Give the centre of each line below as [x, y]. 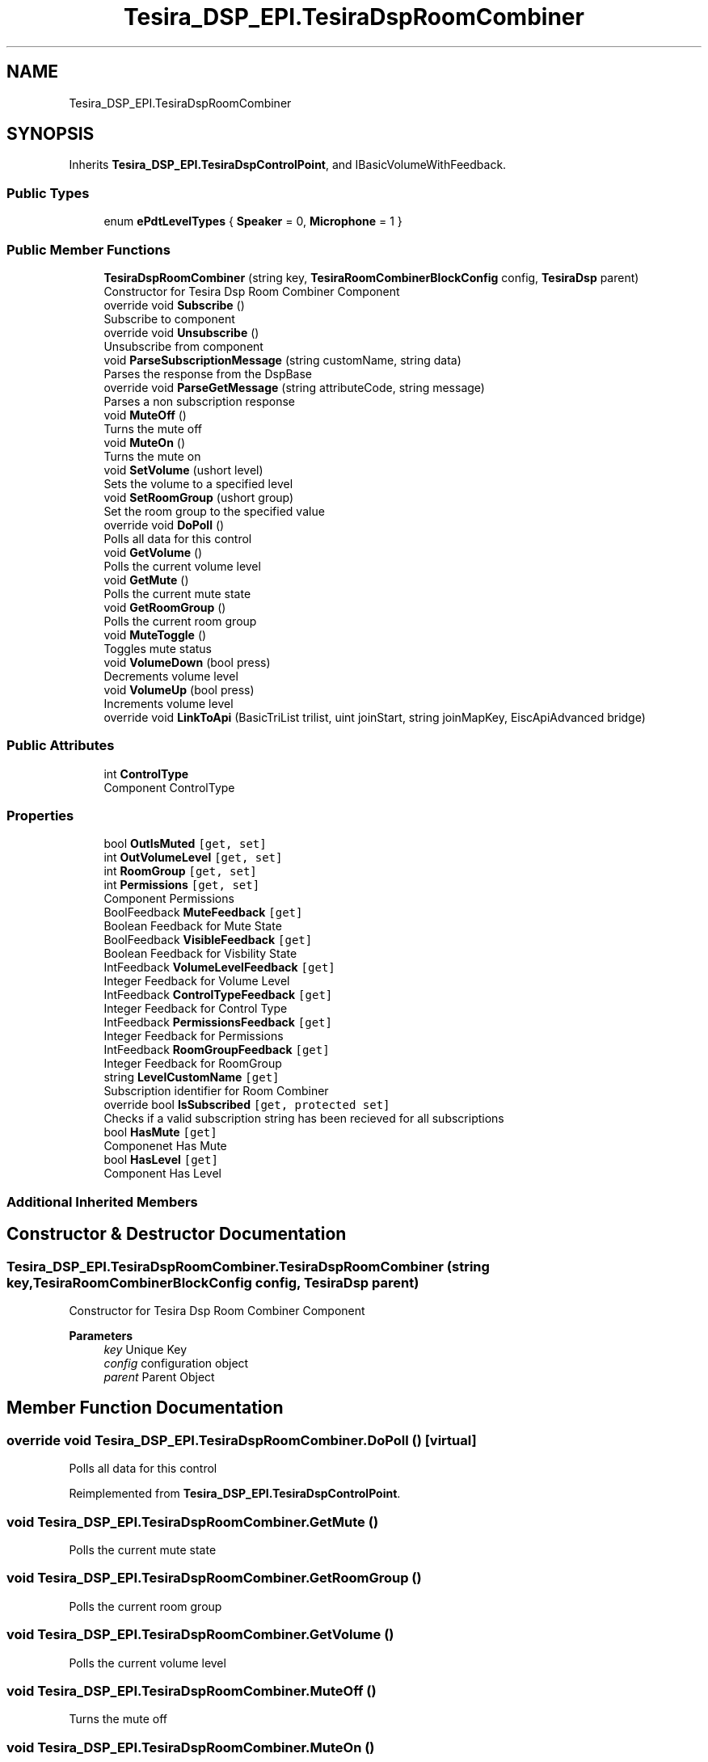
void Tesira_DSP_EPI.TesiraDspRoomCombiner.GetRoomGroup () [214, 1578]
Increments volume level [169, 703]
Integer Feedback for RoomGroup [193, 1064]
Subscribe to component [169, 318]
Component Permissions [169, 899]
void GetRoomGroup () [165, 607]
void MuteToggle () [155, 634]
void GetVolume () [153, 552]
